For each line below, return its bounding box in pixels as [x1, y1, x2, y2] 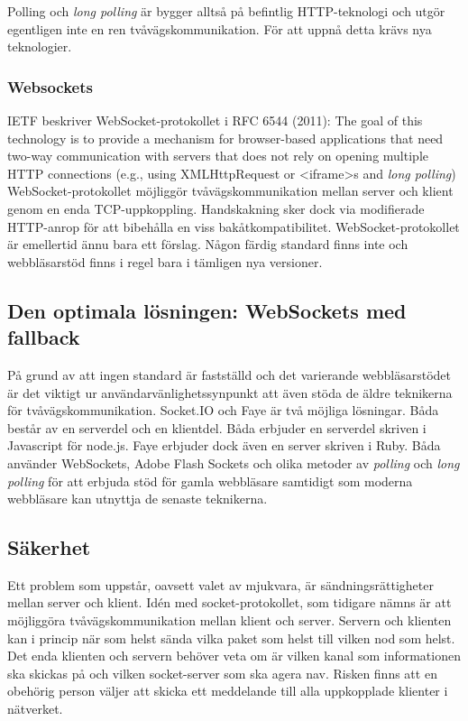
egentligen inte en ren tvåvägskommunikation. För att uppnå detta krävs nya [7, 19, 432, 38]
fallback [7, 323, 80, 351]
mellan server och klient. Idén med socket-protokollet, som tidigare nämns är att [7, 593, 452, 612]
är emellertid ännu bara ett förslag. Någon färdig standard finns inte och [7, 235, 408, 254]
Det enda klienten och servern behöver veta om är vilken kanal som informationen [7, 646, 461, 665]
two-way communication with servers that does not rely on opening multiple [7, 146, 428, 165]
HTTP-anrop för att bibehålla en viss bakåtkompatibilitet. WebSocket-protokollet [7, 217, 460, 236]
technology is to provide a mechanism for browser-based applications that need [7, 128, 444, 147]
